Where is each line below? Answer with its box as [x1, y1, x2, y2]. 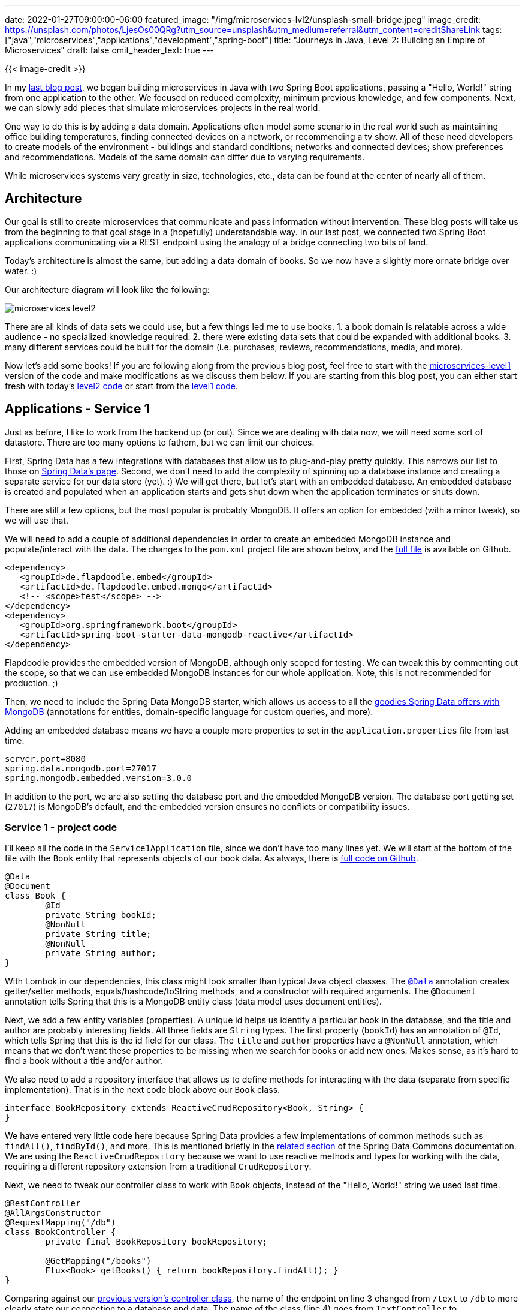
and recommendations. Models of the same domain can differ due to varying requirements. [5, 152, 364, 162]
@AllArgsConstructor [5, 1208, 101, 1218]
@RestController [5, 1198, 81, 1209]
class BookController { [5, 1227, 116, 1237]
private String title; [45, 929, 152, 939]
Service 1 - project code [5, 821, 117, 834]
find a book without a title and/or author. [5, 1056, 164, 1066]
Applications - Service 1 [5, 401, 150, 417]
